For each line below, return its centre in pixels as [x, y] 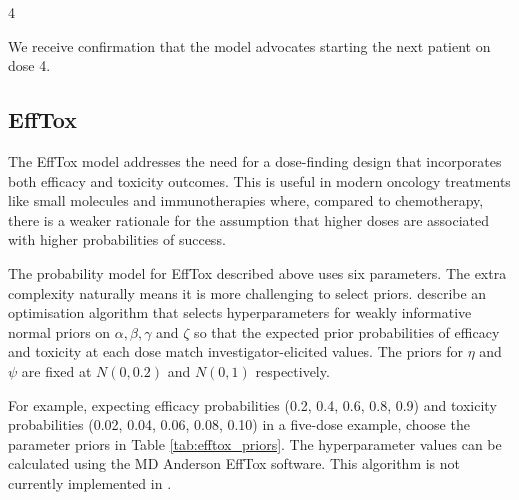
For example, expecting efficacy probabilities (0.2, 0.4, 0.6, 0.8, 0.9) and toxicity [252, 404]
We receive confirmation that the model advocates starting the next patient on [249, 45]
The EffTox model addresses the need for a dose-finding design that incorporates [255, 160]
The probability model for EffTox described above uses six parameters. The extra [257, 272]
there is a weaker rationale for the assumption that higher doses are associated [249, 219]
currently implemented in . [90, 482]
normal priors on [59, 331]
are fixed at [56, 370]
